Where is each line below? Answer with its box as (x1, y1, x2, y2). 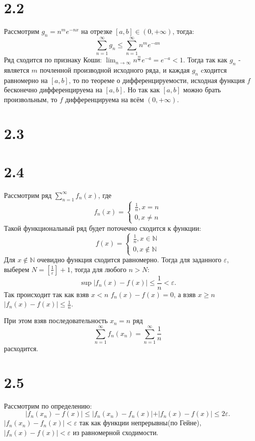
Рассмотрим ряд (4, 190, 52, 200)
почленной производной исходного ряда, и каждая (40, 64, 190, 75)
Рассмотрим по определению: (4, 400, 92, 411)
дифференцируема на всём (65, 94, 144, 104)
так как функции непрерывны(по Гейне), (79, 417, 201, 428)
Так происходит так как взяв (4, 289, 89, 299)
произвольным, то (4, 94, 57, 104)
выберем (4, 264, 29, 274)
